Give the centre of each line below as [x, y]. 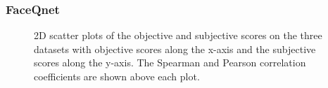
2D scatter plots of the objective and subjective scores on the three [178, 35]
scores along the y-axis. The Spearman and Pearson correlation [170, 63]
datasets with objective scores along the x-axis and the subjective [175, 49]
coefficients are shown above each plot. [117, 76]
